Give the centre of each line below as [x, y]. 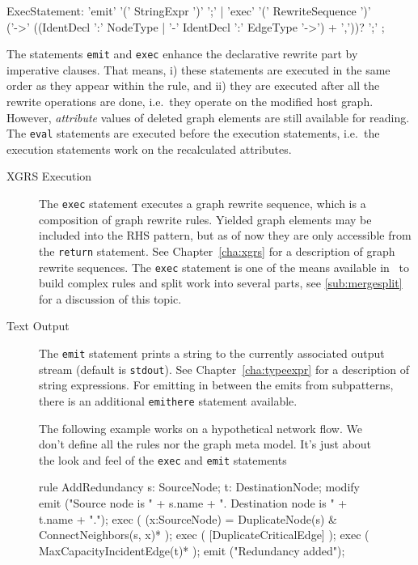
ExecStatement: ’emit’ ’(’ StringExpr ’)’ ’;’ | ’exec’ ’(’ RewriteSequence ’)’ [189, 11]
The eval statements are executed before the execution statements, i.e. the [193, 133]
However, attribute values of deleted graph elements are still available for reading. [208, 117]
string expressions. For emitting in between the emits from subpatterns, [216, 385]
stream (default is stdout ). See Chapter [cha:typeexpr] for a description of [224, 369]
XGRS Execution [49, 176]
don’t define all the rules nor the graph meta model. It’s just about [205, 444]
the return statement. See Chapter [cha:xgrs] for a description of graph [217, 251]
